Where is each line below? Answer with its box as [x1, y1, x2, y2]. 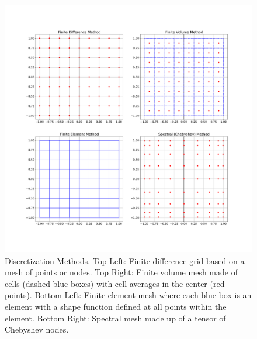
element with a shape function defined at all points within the [5, 300, 227, 312]
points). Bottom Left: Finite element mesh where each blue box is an [5, 289, 252, 301]
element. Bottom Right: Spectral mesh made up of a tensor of [5, 312, 226, 324]
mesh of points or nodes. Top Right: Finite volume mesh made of [5, 266, 238, 278]
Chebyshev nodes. [5, 323, 69, 335]
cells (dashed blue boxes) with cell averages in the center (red [5, 277, 225, 289]
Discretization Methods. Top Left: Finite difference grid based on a [5, 254, 245, 267]
